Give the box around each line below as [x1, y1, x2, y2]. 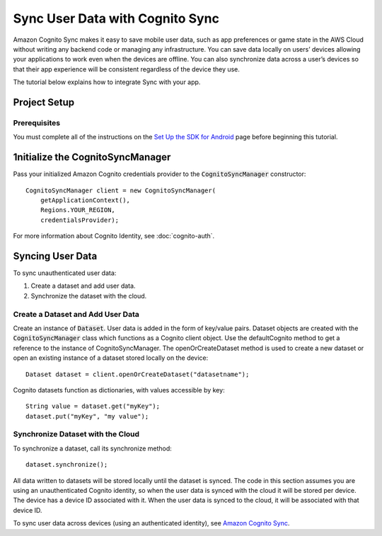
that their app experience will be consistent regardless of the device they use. [13, 64, 241, 74]
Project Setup [13, 96, 75, 108]
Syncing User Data [13, 250, 98, 262]
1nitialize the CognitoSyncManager [13, 151, 171, 163]
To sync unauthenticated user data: [13, 269, 117, 277]
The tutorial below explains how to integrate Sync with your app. [13, 78, 201, 86]
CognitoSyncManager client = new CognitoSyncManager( [25, 186, 216, 194]
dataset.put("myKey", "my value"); [25, 412, 149, 420]
